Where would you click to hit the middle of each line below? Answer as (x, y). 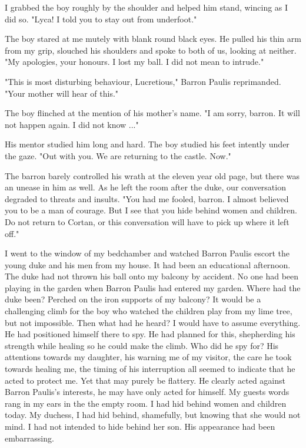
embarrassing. (29, 438)
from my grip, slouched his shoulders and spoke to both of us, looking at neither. (151, 50)
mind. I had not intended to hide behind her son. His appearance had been (140, 426)
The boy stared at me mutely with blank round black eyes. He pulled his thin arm (153, 39)
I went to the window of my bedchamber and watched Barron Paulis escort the (147, 253)
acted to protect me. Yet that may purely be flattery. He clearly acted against (145, 380)
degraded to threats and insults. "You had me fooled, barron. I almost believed (147, 198)
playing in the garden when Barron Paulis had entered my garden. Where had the (153, 287)
